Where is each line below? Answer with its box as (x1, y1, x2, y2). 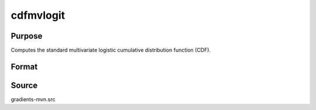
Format (11, 61, 38, 71)
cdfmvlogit (11, 9, 66, 22)
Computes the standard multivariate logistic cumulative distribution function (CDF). (11, 47, 211, 54)
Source (11, 80, 38, 90)
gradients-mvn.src (11, 95, 56, 102)
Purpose (11, 31, 43, 41)
